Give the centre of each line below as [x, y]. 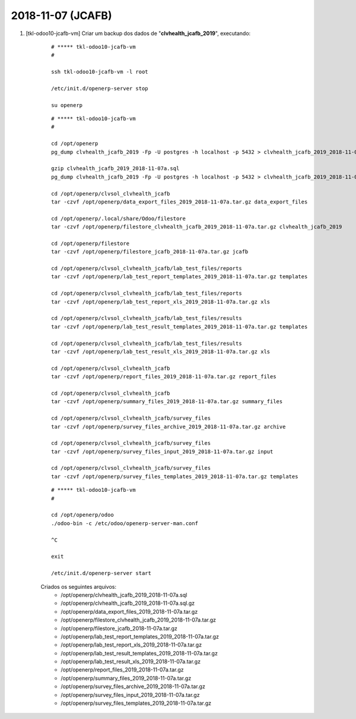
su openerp [67, 105]
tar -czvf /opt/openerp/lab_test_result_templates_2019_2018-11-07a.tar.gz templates [179, 326]
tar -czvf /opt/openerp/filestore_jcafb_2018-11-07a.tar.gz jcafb [150, 252]
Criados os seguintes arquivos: [79, 586]
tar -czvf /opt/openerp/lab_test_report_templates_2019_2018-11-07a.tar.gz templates [179, 277]
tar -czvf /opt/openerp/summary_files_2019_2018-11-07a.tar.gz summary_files [167, 402]
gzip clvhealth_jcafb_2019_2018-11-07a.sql [115, 169]
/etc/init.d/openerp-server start [101, 573]
